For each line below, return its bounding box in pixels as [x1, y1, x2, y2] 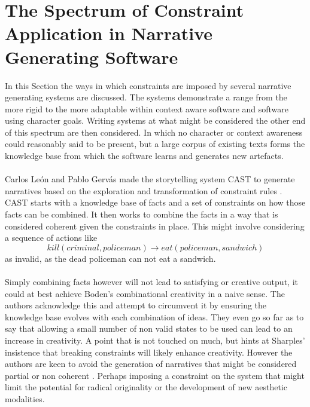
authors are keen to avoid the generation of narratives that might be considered [5, 357, 297, 370]
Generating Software [5, 44, 178, 69]
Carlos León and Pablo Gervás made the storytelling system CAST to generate [5, 173, 295, 185]
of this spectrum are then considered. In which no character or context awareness [5, 126, 303, 138]
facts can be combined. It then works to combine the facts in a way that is [5, 208, 278, 221]
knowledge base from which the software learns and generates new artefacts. [5, 149, 284, 162]
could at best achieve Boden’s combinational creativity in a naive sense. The [5, 287, 285, 299]
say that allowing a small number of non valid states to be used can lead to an [5, 322, 293, 335]
